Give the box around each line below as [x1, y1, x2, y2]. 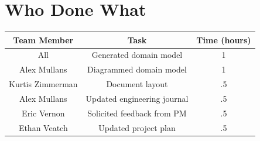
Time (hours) [196, 33, 251, 46]
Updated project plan [98, 121, 176, 133]
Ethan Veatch [18, 121, 68, 133]
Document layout [106, 78, 168, 90]
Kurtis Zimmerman [9, 78, 78, 90]
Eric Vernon [22, 106, 65, 119]
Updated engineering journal [85, 92, 189, 104]
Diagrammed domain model [87, 63, 187, 75]
